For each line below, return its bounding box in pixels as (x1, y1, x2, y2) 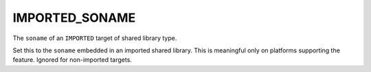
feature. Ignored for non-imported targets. (12, 56, 132, 64)
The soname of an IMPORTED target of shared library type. (12, 34, 177, 42)
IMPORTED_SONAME (12, 10, 136, 25)
